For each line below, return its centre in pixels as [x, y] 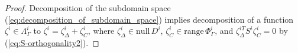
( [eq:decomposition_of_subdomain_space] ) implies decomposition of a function [149, 19]
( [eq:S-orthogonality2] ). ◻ [52, 42]
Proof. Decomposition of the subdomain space [88, 8]
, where [101, 31]
